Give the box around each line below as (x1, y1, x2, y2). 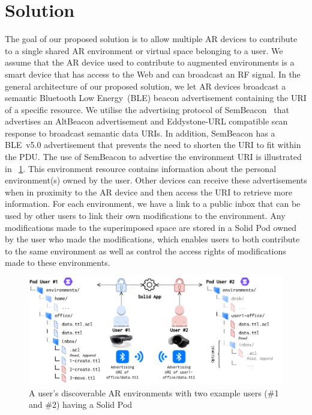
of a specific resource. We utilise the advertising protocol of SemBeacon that (5, 103, 289, 115)
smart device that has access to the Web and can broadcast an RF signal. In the (5, 67, 301, 80)
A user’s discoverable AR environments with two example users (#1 (29, 386, 279, 399)
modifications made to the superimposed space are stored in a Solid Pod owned (5, 221, 297, 233)
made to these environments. (5, 256, 110, 269)
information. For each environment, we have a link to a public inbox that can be (5, 197, 301, 210)
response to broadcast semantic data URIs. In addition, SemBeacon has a (5, 126, 275, 139)
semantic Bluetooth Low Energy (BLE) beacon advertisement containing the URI (5, 91, 307, 104)
